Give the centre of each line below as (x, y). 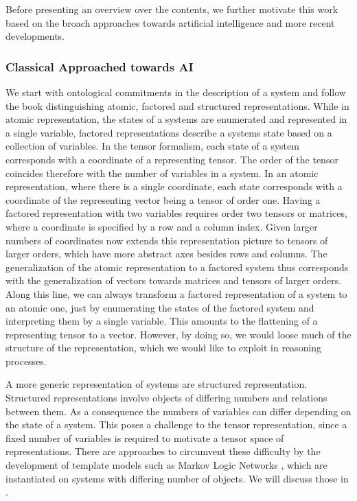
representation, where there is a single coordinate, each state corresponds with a (174, 186)
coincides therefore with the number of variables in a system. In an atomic (162, 173)
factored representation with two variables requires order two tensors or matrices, (176, 213)
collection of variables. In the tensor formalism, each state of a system (152, 146)
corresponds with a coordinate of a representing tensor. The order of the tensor (172, 159)
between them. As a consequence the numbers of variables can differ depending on (178, 411)
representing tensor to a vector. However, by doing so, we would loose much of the (178, 334)
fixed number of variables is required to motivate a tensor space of (145, 438)
